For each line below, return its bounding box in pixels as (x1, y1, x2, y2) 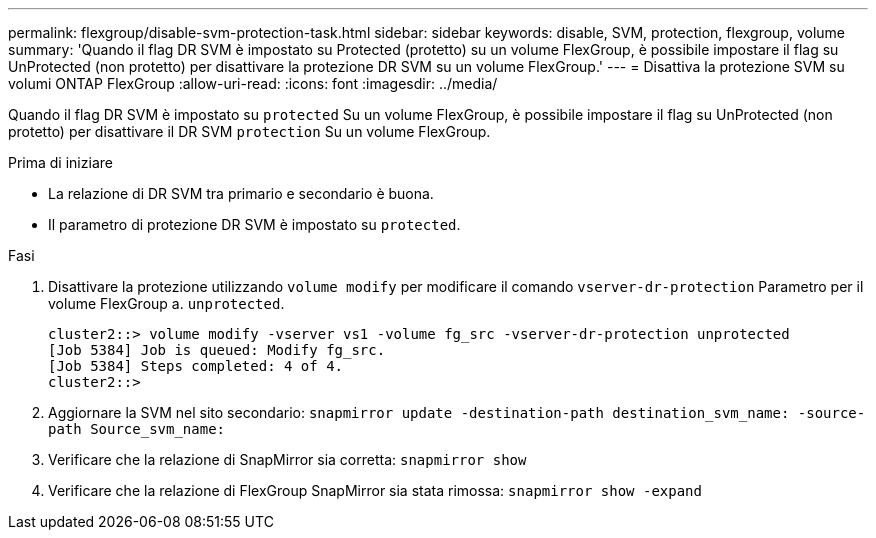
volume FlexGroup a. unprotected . (48, 295, 285, 312)
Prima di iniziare (8, 154, 113, 171)
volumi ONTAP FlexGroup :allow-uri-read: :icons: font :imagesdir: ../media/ (8, 75, 498, 92)
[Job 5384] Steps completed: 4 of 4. (48, 358, 344, 374)
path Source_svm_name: (48, 421, 226, 437)
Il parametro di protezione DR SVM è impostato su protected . (48, 216, 461, 233)
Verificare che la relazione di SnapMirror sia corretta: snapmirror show (48, 451, 527, 468)
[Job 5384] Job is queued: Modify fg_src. (48, 342, 386, 358)
